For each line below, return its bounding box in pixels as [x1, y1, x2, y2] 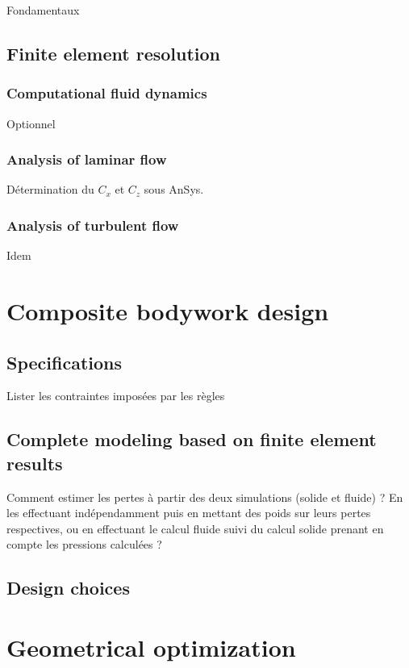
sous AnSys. [144, 181, 204, 198]
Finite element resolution [6, 40, 221, 65]
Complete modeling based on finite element [6, 427, 377, 452]
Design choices [6, 575, 130, 600]
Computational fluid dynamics [6, 83, 207, 103]
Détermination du [6, 181, 94, 198]
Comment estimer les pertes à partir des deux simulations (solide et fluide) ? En [6, 488, 403, 505]
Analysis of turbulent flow [6, 215, 179, 235]
